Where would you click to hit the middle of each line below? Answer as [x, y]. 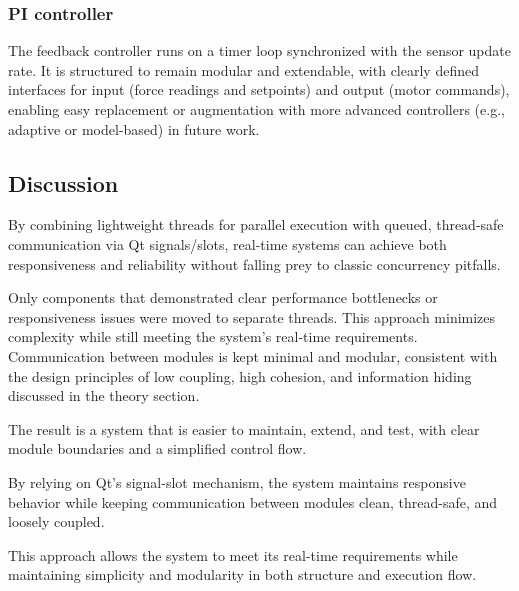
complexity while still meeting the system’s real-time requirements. [213, 336]
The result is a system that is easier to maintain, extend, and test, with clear [244, 428]
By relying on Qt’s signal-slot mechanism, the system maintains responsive [237, 481]
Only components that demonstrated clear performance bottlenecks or [223, 297]
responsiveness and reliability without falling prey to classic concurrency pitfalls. [254, 263]
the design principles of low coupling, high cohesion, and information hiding [240, 375]
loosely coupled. [56, 521]
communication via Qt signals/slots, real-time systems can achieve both [227, 243]
